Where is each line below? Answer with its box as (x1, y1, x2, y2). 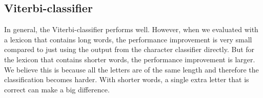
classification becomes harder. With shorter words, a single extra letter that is (4, 74, 249, 85)
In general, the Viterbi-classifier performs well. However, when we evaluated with (4, 24, 258, 35)
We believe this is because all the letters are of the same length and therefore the (4, 64, 259, 75)
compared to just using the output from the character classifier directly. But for (4, 44, 255, 55)
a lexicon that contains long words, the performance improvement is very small (4, 34, 252, 44)
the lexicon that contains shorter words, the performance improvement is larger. (4, 54, 255, 64)
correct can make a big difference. (4, 84, 110, 94)
